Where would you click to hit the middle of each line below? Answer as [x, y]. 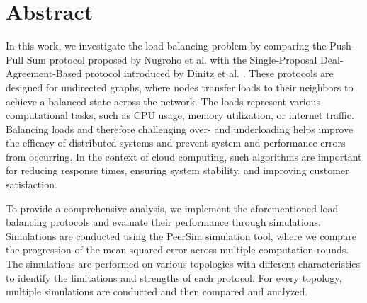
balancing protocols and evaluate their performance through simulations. [163, 222]
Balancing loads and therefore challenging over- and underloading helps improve [180, 128]
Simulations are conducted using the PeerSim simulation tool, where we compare [181, 235]
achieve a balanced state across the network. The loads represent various [163, 101]
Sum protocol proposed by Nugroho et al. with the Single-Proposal [172, 59]
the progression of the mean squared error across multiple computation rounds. [177, 250]
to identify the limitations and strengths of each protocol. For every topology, [174, 277]
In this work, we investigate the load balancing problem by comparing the [166, 46]
